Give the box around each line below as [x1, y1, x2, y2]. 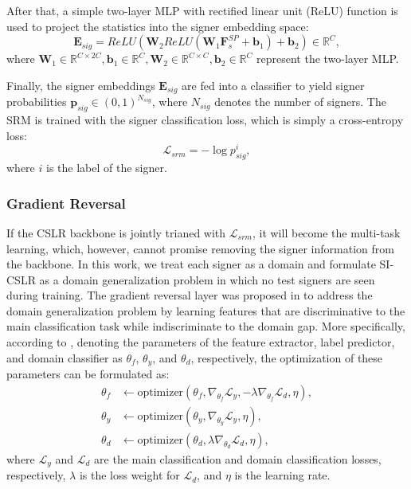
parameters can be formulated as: [6, 366, 170, 382]
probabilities [6, 93, 67, 110]
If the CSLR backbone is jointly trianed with [6, 224, 226, 241]
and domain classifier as [6, 349, 123, 366]
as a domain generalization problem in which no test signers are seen [39, 271, 375, 288]
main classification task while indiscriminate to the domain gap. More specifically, [6, 318, 405, 334]
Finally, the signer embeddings [6, 76, 155, 93]
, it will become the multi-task [252, 224, 401, 241]
